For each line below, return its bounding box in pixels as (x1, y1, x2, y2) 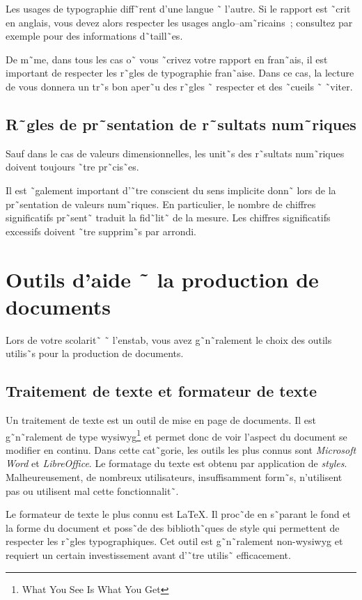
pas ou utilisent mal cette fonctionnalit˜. (6, 483, 179, 498)
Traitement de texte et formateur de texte (6, 380, 317, 402)
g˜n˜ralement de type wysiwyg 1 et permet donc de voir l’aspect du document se (6, 427, 347, 443)
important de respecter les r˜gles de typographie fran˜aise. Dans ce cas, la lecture (6, 65, 354, 80)
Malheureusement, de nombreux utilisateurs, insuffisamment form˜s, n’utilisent (6, 470, 343, 484)
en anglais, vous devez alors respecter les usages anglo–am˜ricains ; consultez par (6, 15, 353, 29)
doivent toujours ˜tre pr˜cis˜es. (6, 159, 139, 174)
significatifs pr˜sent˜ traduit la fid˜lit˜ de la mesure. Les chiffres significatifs (6, 210, 331, 225)
